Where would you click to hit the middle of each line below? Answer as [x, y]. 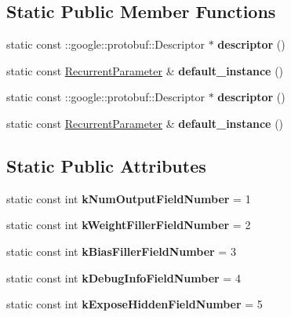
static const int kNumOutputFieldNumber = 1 [129, 198]
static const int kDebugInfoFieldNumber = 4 [124, 277]
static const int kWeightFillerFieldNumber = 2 [129, 225]
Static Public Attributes [106, 165]
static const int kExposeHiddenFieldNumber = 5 [135, 304]
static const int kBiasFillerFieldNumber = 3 [121, 251]
